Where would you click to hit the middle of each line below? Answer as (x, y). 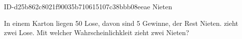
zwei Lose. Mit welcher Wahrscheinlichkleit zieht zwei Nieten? (97, 32)
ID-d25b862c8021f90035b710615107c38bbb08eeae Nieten (88, 6)
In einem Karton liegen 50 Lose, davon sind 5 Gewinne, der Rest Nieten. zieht (121, 23)
